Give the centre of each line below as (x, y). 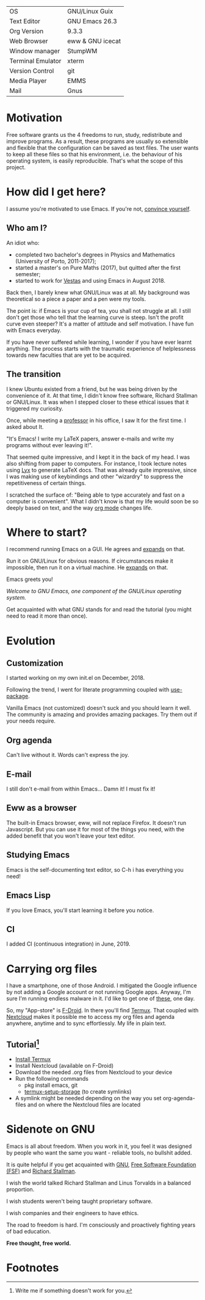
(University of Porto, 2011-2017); (56, 261)
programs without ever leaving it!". (49, 445)
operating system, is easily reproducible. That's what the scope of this (95, 161)
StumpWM (82, 51)
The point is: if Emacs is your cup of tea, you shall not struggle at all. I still (99, 310)
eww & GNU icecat (94, 41)
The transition (34, 374)
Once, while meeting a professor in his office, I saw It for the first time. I (96, 420)
